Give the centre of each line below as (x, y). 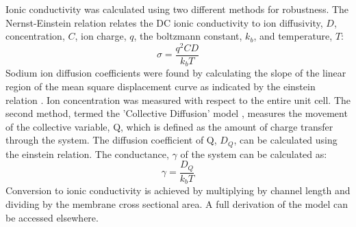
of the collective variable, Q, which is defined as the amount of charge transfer (169, 126)
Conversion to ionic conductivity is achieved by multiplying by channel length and (178, 190)
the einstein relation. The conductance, (87, 153)
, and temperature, (293, 36)
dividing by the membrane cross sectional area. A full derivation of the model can (177, 203)
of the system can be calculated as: (254, 153)
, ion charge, (101, 36)
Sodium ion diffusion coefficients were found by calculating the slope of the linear (176, 73)
